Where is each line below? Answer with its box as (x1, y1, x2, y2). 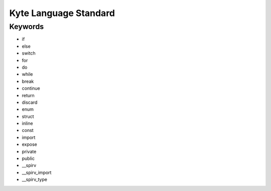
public (22, 155, 35, 161)
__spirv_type (22, 176, 48, 182)
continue (22, 85, 40, 91)
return (22, 92, 35, 98)
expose (22, 141, 38, 147)
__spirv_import (22, 169, 52, 175)
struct (22, 113, 35, 119)
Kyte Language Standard (9, 8, 115, 19)
